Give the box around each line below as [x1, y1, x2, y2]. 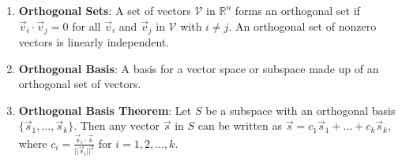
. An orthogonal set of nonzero [228, 17, 377, 34]
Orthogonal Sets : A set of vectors [18, 2, 191, 18]
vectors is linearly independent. [18, 34, 170, 50]
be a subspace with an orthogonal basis [205, 101, 396, 118]
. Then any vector [73, 117, 160, 134]
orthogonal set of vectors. [18, 75, 141, 92]
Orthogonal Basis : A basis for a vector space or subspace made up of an [18, 60, 379, 76]
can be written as [197, 117, 283, 134]
